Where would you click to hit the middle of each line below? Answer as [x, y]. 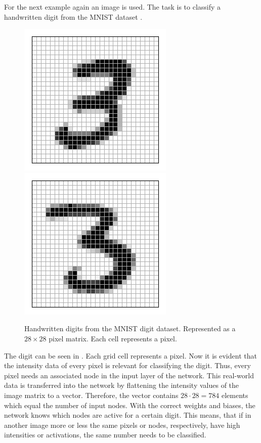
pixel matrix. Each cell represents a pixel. [113, 338]
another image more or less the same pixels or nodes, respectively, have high [122, 425]
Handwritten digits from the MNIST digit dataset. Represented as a [130, 328]
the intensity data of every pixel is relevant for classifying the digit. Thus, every [127, 365]
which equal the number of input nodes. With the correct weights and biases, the [130, 405]
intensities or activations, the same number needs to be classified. [105, 435]
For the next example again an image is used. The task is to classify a [113, 7]
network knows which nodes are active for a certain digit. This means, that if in [128, 415]
